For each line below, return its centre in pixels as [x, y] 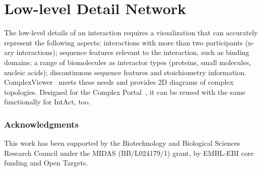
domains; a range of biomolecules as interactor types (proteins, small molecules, [128, 62]
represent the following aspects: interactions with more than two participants [124, 42]
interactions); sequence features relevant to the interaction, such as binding [133, 52]
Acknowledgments [42, 124]
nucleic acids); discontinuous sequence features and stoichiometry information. [125, 72]
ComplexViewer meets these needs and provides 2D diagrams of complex [119, 82]
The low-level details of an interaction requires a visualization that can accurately [131, 33]
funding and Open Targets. [46, 163]
